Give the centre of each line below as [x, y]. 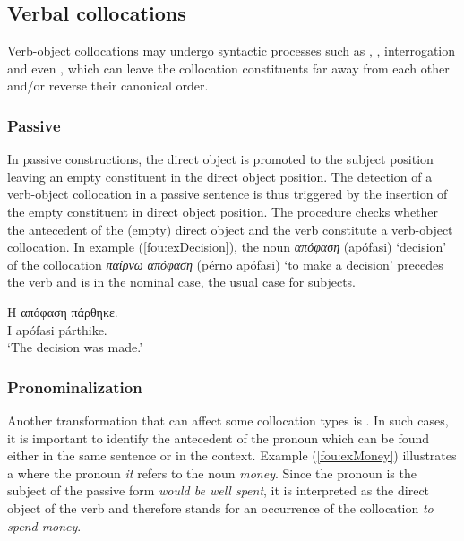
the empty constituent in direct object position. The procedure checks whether [223, 211]
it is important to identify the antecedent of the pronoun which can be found [219, 438]
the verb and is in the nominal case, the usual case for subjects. [182, 282]
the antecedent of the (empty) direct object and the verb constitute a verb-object [230, 229]
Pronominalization [75, 386]
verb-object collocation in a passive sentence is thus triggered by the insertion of [228, 194]
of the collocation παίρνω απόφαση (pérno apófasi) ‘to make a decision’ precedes [225, 264]
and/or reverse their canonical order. [108, 86]
